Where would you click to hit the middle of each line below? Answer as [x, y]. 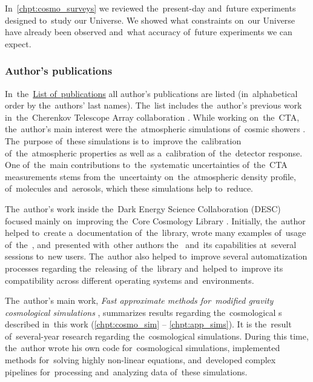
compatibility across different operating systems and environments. [130, 280]
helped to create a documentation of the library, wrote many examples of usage [156, 233]
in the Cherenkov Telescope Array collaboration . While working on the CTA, [152, 117]
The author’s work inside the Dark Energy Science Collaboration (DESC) [143, 208]
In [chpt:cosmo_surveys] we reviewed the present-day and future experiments [150, 8]
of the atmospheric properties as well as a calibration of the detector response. [154, 152]
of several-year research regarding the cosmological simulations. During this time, [157, 336]
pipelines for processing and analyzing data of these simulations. [126, 371]
